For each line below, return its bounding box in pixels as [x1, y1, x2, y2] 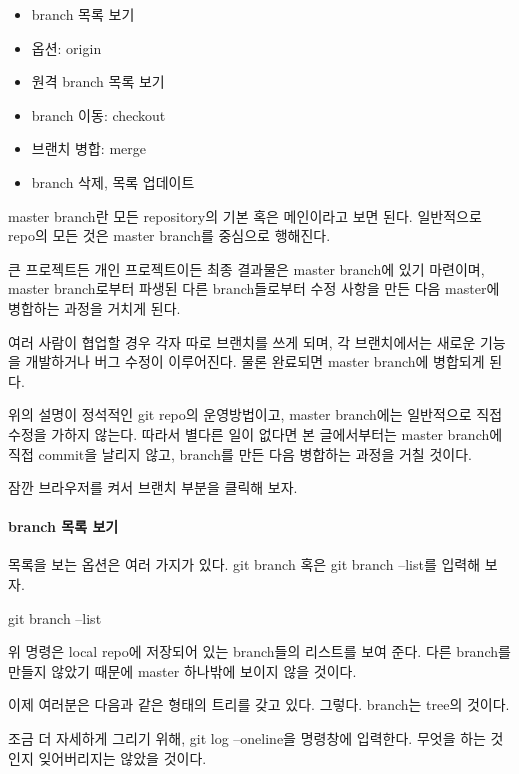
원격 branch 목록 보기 [31, 71, 165, 92]
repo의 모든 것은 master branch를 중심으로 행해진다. [8, 225, 331, 246]
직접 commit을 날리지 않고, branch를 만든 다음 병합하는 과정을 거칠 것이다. [8, 443, 472, 464]
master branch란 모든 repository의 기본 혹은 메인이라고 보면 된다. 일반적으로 [8, 205, 482, 226]
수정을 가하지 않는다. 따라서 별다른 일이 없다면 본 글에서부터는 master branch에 [8, 423, 503, 444]
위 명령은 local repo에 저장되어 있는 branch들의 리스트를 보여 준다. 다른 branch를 [8, 641, 511, 662]
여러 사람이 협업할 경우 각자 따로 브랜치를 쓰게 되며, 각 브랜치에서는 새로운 [8, 331, 476, 352]
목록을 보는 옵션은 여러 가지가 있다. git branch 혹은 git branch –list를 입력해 [8, 554, 481, 575]
